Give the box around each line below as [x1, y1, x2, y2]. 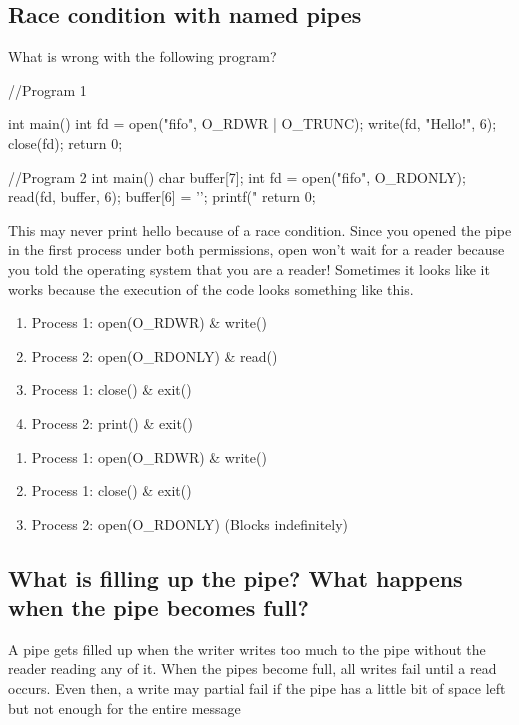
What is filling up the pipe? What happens [8, 562, 463, 593]
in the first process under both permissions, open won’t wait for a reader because [8, 239, 505, 260]
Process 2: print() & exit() [31, 412, 193, 433]
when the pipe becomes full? [8, 592, 309, 623]
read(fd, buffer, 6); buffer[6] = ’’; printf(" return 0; [8, 186, 316, 207]
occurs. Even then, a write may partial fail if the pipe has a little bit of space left [8, 678, 506, 699]
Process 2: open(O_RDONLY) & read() [31, 345, 278, 366]
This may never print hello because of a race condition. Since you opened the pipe [8, 219, 512, 240]
